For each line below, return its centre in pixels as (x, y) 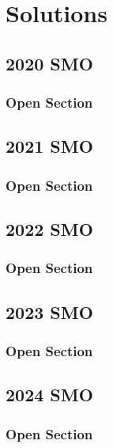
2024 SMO (49, 395)
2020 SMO (49, 63)
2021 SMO (49, 146)
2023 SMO (49, 311)
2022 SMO (49, 229)
